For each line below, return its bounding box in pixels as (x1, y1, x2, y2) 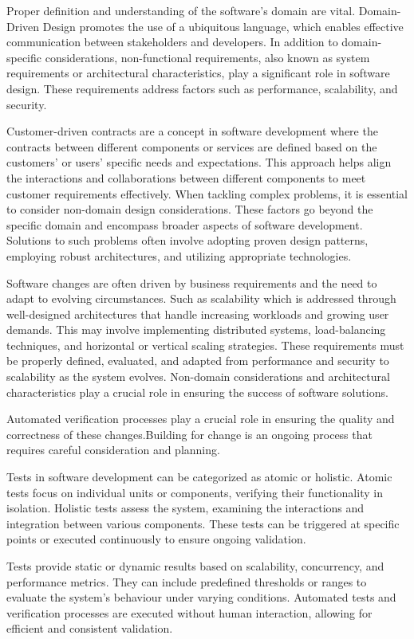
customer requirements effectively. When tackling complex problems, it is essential (6, 185, 408, 202)
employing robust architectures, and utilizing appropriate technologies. (6, 247, 352, 264)
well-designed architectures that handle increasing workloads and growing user (6, 305, 389, 322)
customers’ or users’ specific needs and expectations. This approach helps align (6, 154, 392, 171)
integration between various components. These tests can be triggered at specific (6, 515, 400, 531)
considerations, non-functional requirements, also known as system (45, 49, 370, 65)
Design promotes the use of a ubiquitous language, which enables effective (42, 18, 404, 34)
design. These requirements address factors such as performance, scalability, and (6, 80, 398, 96)
